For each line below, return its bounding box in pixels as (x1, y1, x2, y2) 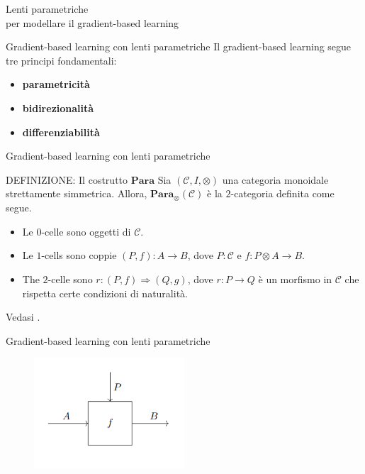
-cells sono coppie (41, 248, 117, 263)
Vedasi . (6, 309, 40, 324)
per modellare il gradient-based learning (6, 15, 179, 30)
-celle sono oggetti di (41, 224, 131, 238)
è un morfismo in (258, 271, 332, 286)
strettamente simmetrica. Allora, (6, 186, 147, 201)
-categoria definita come (230, 186, 335, 201)
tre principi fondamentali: (6, 53, 117, 67)
